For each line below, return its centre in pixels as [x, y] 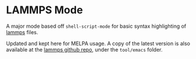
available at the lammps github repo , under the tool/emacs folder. [84, 49]
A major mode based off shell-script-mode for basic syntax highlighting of [96, 26]
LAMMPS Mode [44, 10]
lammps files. [22, 32]
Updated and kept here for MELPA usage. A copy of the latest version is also [98, 43]
